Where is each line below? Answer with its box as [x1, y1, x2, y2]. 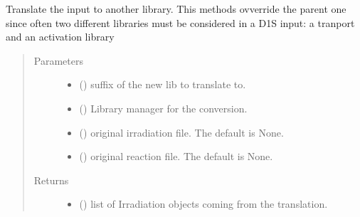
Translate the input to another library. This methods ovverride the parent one [6, 1, 346, 16]
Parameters [33, 53, 83, 68]
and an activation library [6, 29, 115, 44]
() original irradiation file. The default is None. [79, 125, 284, 139]
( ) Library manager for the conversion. [79, 100, 248, 115]
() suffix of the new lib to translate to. [79, 77, 246, 92]
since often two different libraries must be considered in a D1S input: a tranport [6, 15, 355, 30]
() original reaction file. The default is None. [79, 149, 273, 164]
